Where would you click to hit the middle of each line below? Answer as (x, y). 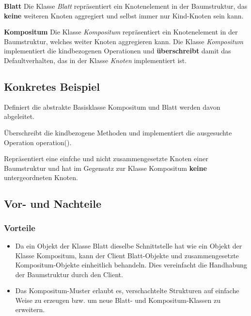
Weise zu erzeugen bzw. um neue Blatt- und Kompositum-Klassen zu (118, 300)
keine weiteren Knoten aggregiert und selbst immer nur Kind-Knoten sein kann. (124, 15)
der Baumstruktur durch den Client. (69, 274)
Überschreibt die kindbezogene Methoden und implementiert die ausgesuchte (118, 132)
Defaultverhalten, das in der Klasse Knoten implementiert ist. (95, 60)
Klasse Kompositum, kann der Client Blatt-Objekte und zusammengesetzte (127, 255)
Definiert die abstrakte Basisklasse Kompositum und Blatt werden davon (112, 107)
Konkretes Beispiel (52, 86)
